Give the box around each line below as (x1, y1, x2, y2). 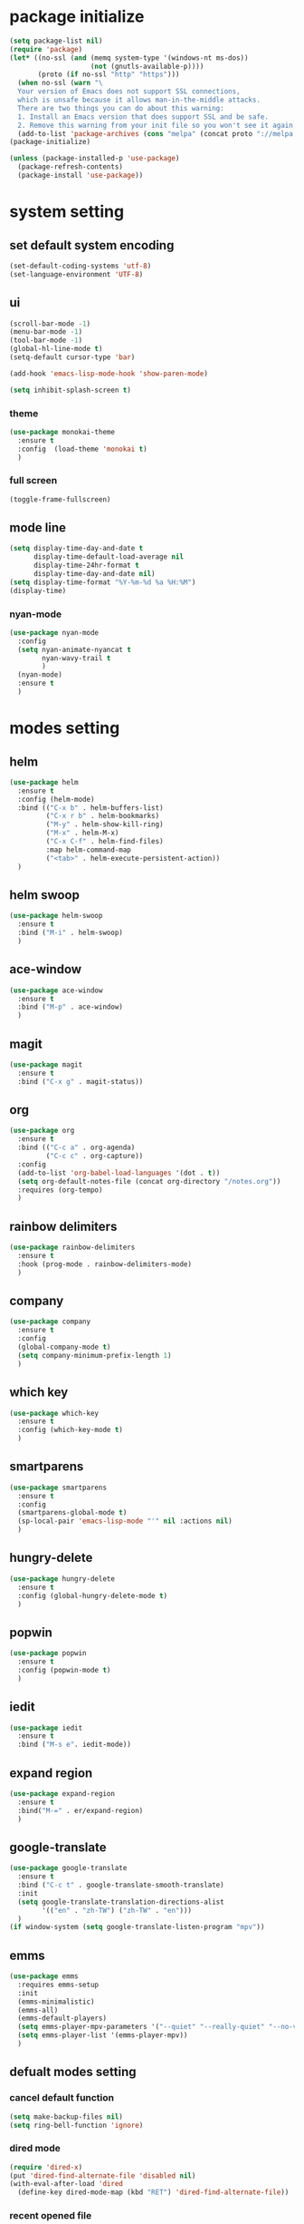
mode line (9, 520, 66, 535)
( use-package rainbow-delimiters (9, 1243, 136, 1253)
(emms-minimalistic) (17, 1997, 95, 2006)
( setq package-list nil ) (9, 36, 103, 45)
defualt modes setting (9, 2064, 138, 2080)
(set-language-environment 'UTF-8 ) (9, 269, 144, 278)
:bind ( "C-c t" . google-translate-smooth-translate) (17, 1880, 224, 1890)
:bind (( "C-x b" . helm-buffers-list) (17, 803, 165, 813)
